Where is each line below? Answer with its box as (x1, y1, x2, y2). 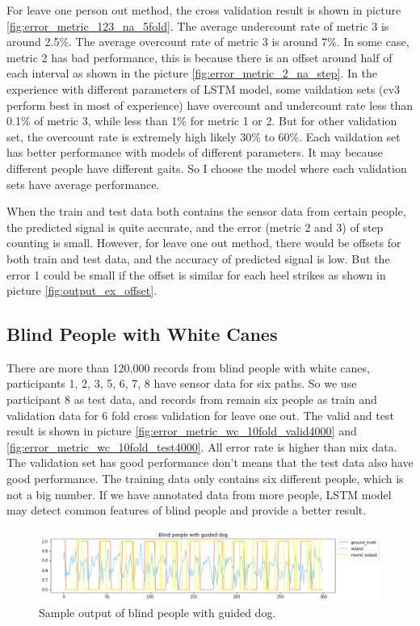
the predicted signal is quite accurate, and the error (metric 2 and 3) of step (6, 218, 384, 235)
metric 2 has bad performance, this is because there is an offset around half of (6, 48, 393, 65)
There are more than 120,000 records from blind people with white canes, (6, 359, 370, 376)
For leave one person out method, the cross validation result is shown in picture (6, 2, 401, 18)
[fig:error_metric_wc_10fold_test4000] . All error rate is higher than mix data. (6, 438, 397, 455)
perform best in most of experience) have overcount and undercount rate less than (6, 96, 413, 113)
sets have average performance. (6, 175, 160, 192)
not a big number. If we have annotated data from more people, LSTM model (6, 485, 392, 502)
